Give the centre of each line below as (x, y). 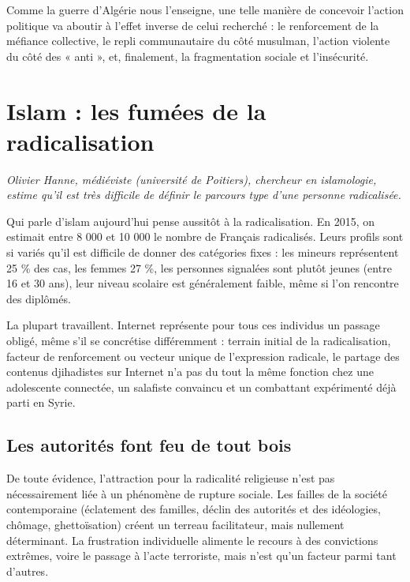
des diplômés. (39, 298)
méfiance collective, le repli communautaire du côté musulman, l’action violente (198, 41)
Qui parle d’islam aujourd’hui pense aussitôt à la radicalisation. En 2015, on (191, 221)
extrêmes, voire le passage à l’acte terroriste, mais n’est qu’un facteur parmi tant (201, 556)
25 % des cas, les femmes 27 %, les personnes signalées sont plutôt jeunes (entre (199, 267)
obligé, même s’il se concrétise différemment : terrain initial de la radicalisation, (199, 341)
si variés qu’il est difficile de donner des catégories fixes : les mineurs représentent (203, 252)
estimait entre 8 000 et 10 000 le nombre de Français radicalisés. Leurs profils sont (205, 237)
